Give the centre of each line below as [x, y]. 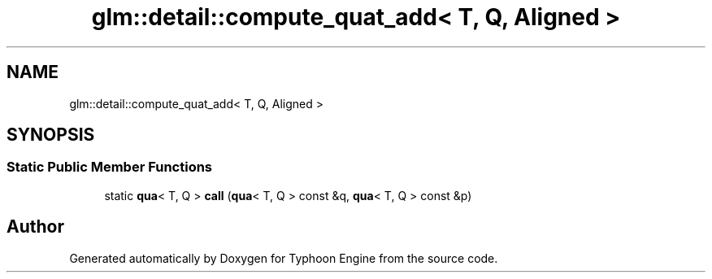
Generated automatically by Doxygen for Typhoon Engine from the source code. [284, 258]
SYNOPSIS [51, 135]
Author [35, 227]
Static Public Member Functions [110, 167]
